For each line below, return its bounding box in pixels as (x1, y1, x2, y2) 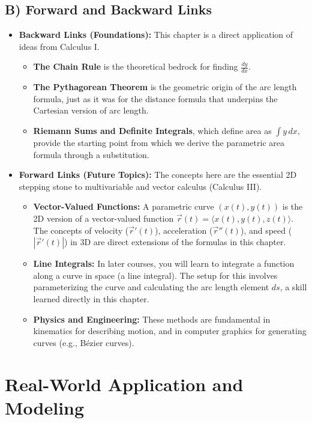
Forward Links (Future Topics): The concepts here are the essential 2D (19, 168, 297, 181)
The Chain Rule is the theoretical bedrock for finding (33, 60, 238, 73)
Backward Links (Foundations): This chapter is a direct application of (19, 28, 293, 41)
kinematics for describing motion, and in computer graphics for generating (33, 324, 307, 337)
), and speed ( (240, 224, 292, 236)
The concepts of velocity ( (33, 224, 129, 236)
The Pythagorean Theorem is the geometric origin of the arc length (33, 81, 297, 93)
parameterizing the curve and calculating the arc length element (33, 281, 269, 293)
